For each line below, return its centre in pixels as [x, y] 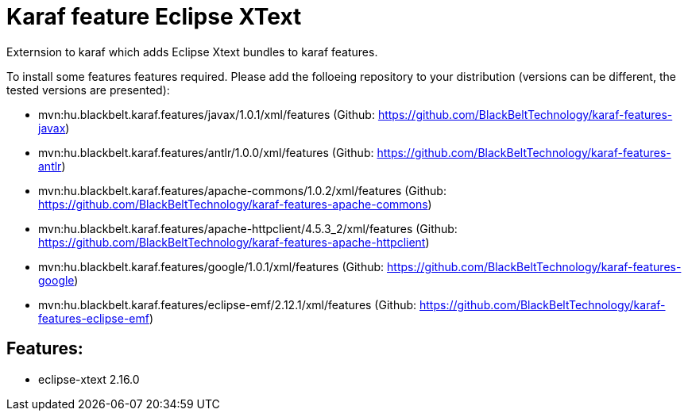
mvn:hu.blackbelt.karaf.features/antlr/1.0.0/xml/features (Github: [206, 152]
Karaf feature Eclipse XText [154, 17]
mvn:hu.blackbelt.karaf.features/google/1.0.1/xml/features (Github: [211, 266]
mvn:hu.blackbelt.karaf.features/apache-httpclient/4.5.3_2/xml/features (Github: [248, 228]
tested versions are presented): [88, 90]
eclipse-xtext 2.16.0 [89, 379]
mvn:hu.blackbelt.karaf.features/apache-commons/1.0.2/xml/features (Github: [242, 190]
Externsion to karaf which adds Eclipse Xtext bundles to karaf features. [192, 52]
